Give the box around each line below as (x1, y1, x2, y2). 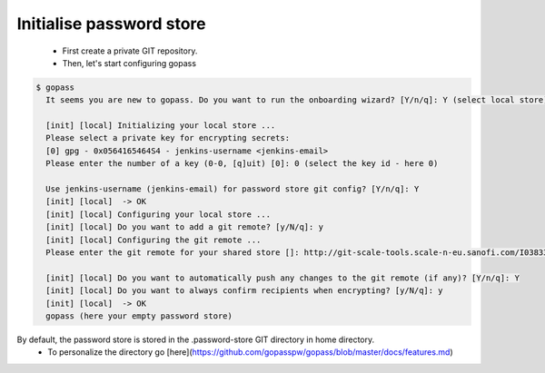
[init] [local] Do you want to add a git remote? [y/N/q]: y (45, 222, 324, 232)
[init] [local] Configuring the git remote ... (45, 234, 262, 245)
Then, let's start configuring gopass (62, 57, 197, 68)
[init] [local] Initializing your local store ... (45, 121, 276, 131)
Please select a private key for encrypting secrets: (45, 133, 291, 143)
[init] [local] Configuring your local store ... (45, 209, 272, 220)
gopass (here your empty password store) (45, 310, 233, 321)
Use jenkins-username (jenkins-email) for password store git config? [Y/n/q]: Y (45, 184, 420, 194)
